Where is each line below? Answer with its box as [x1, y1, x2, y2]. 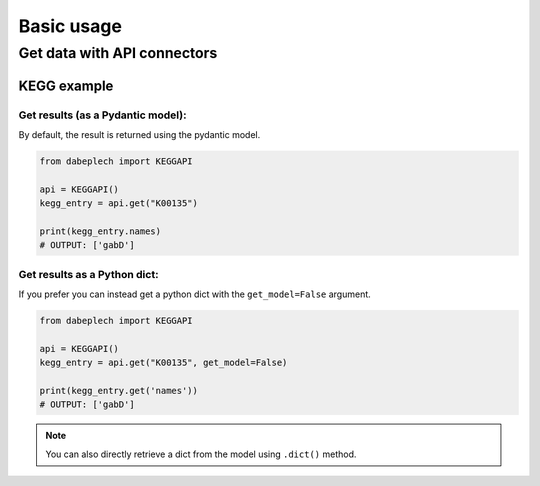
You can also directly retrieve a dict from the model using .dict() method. [45, 448, 357, 460]
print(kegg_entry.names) [39, 225, 162, 237]
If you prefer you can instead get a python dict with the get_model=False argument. [18, 288, 372, 300]
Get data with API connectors [18, 44, 218, 62]
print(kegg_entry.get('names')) [39, 385, 199, 396]
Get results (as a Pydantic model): [18, 108, 187, 122]
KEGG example [18, 77, 114, 94]
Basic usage [18, 15, 122, 37]
